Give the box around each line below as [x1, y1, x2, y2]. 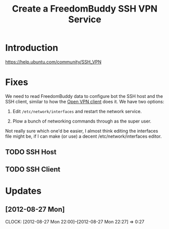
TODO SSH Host [5, 148, 57, 156]
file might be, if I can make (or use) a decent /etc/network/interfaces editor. [5, 133, 162, 139]
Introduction [5, 42, 59, 53]
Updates [5, 185, 42, 197]
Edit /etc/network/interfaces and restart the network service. [12, 108, 142, 114]
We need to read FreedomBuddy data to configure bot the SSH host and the [5, 93, 163, 99]
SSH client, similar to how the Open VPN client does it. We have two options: [5, 98, 164, 104]
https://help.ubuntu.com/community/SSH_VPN [5, 59, 102, 65]
